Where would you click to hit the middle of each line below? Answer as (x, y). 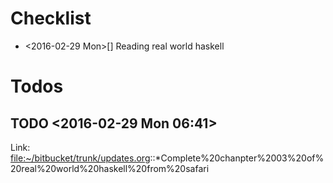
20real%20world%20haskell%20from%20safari (110, 168)
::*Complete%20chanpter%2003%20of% (237, 158)
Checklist (51, 18)
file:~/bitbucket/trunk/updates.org (80, 158)
